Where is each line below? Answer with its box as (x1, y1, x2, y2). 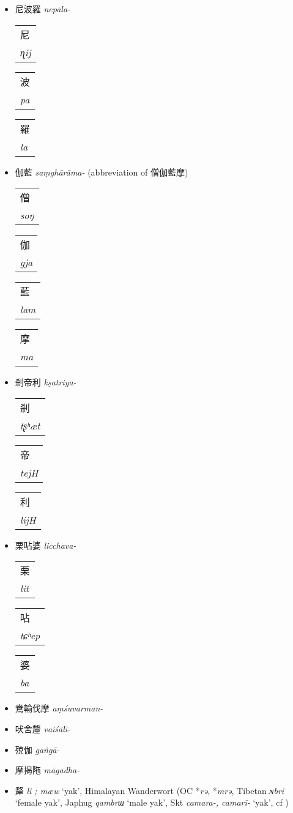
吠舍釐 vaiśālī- (15, 722, 71, 735)
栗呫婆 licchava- (15, 538, 76, 551)
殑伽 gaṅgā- (15, 743, 60, 755)
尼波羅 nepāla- (15, 2, 71, 15)
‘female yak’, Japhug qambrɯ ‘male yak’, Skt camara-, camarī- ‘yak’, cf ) (15, 796, 289, 809)
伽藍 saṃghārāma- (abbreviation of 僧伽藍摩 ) (15, 165, 188, 178)
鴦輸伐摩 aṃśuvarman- (15, 702, 103, 715)
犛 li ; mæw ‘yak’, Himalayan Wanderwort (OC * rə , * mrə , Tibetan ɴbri (15, 784, 284, 796)
